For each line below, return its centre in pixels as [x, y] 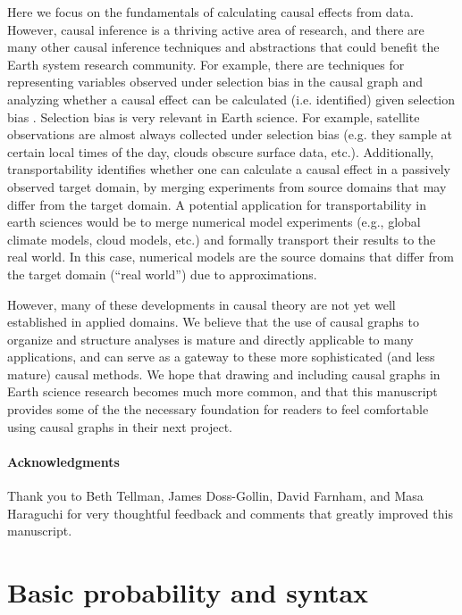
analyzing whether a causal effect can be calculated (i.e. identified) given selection [231, 99]
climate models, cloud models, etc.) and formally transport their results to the [222, 239]
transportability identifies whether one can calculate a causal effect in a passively [229, 169]
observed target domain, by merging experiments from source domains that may [227, 186]
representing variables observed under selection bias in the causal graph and [215, 82]
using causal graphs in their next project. [120, 426]
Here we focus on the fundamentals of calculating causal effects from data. [210, 12]
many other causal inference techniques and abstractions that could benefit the [223, 47]
